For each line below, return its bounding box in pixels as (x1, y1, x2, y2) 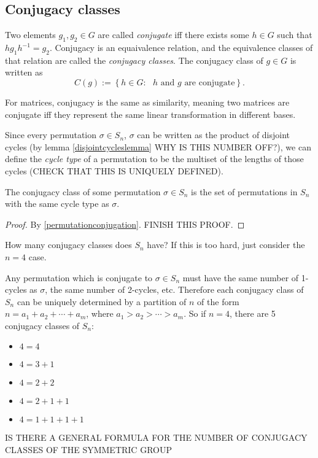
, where (86, 307, 114, 320)
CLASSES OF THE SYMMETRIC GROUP (5, 443, 172, 456)
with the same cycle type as (5, 197, 109, 210)
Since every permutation (5, 128, 97, 141)
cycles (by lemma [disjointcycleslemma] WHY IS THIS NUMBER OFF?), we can (5, 140, 311, 153)
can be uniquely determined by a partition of (17, 295, 187, 308)
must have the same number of (182, 271, 299, 284)
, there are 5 (230, 307, 276, 320)
